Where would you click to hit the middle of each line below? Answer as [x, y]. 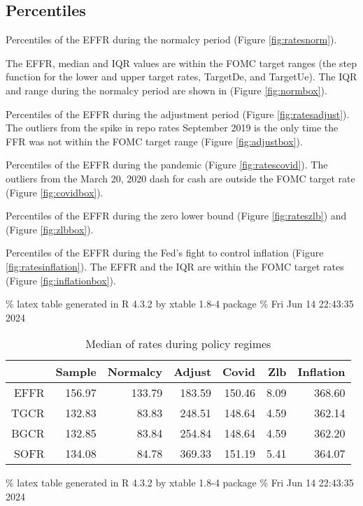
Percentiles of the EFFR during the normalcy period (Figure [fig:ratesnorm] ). [171, 39]
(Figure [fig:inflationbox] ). [61, 280]
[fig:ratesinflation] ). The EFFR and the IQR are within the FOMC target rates [175, 266]
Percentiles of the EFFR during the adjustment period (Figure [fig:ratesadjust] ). [178, 114]
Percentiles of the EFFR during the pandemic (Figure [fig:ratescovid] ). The [167, 165]
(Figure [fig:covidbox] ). [55, 192]
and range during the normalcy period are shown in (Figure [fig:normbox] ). [166, 90]
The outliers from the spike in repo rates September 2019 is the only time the [172, 128]
